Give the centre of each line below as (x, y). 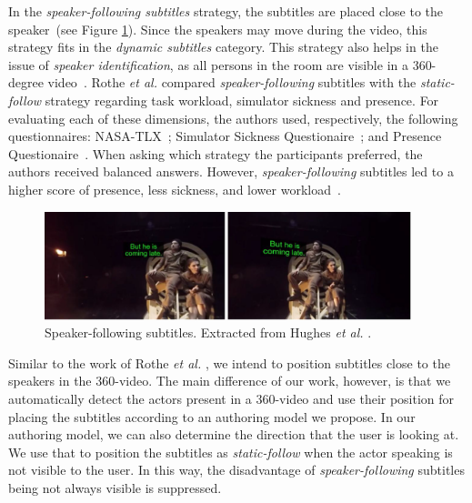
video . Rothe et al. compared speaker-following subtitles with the (232, 82)
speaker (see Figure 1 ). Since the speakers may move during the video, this (218, 29)
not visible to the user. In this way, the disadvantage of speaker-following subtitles (236, 470)
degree (26, 82)
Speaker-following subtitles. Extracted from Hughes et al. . (208, 332)
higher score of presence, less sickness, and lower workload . (175, 189)
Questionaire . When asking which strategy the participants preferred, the (216, 153)
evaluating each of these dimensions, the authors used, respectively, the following (233, 118)
